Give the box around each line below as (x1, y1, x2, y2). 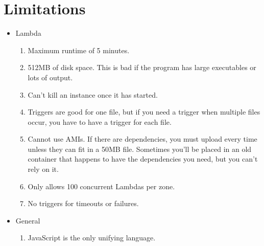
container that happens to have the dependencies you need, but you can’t (28, 153, 258, 164)
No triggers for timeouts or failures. (28, 198, 139, 209)
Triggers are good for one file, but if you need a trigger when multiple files (28, 106, 260, 117)
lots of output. (28, 72, 73, 82)
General (15, 215, 40, 226)
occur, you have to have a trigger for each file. (28, 116, 172, 127)
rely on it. (28, 164, 59, 174)
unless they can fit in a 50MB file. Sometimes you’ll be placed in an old (28, 143, 252, 154)
